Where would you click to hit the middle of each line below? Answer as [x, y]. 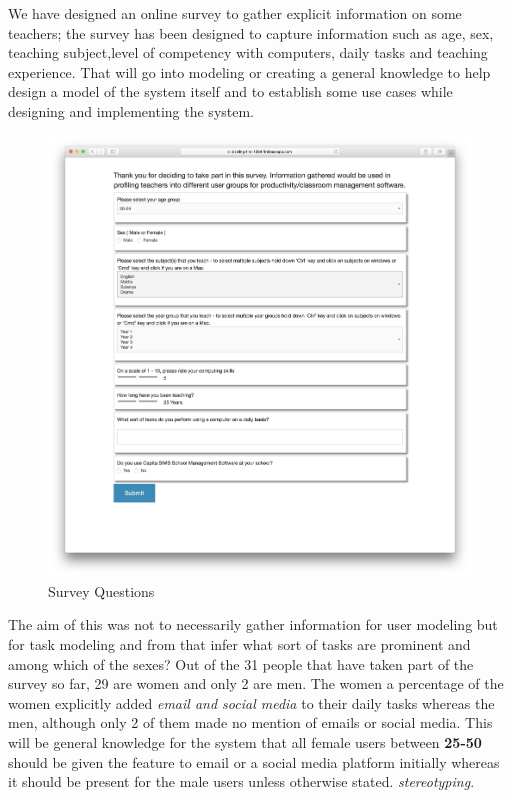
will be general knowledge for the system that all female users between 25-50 [245, 741]
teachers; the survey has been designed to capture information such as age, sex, [251, 32]
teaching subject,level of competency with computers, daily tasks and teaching [248, 52]
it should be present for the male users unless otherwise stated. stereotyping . [241, 781]
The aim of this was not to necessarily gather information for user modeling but [253, 624]
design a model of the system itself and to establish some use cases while [230, 91]
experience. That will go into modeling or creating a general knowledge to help [249, 71]
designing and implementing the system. [131, 110]
